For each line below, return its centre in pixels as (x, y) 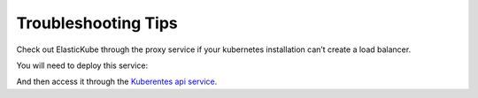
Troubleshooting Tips (97, 23)
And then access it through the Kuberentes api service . (117, 82)
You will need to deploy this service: (82, 65)
